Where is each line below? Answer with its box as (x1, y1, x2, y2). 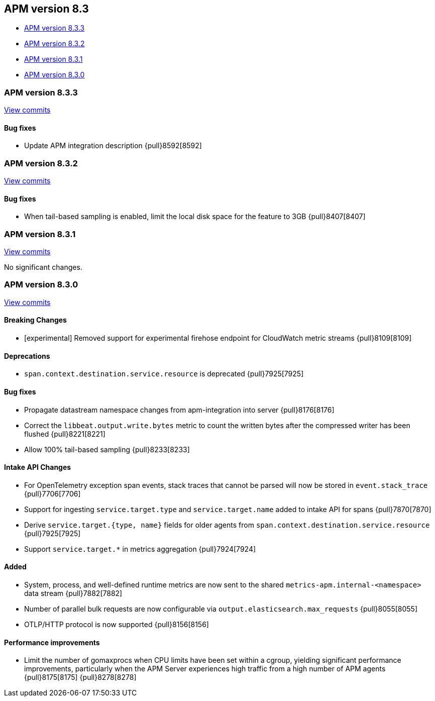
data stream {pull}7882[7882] (24, 588, 123, 597)
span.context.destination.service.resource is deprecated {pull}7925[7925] (24, 369, 304, 378)
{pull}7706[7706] (24, 489, 81, 498)
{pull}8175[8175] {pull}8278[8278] (24, 673, 137, 682)
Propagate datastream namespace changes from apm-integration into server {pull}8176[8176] (24, 405, 335, 414)
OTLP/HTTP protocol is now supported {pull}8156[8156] (24, 620, 209, 629)
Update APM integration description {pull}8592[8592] (24, 141, 202, 150)
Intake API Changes (4, 463, 71, 472)
